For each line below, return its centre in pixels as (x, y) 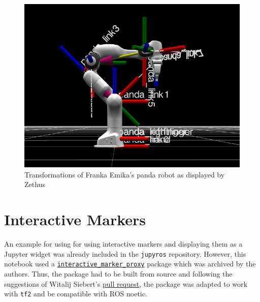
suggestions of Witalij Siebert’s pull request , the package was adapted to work (126, 283)
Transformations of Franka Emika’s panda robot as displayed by (125, 174)
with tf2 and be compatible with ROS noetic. (76, 294)
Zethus (35, 184)
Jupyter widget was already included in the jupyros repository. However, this (125, 253)
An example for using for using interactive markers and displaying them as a (123, 244)
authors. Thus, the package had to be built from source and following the (118, 273)
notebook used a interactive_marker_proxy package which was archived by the (130, 264)
